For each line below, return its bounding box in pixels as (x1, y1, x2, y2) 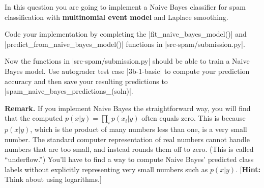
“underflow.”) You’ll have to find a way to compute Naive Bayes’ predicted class (5, 153, 254, 164)
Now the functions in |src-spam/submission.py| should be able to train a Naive (5, 56, 250, 66)
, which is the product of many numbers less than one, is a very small (30, 124, 247, 135)
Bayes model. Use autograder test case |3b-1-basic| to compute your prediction (5, 65, 250, 76)
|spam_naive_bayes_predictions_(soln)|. (5, 86, 133, 96)
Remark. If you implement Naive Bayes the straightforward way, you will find (5, 102, 251, 113)
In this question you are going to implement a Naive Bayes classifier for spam (5, 2, 246, 12)
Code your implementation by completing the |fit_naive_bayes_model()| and (5, 29, 247, 39)
